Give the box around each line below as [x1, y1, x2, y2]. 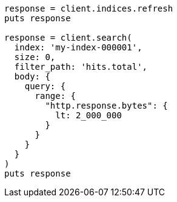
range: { [35, 91, 76, 101]
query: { [24, 81, 66, 91]
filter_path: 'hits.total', [14, 62, 148, 72]
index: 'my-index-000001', [14, 42, 142, 52]
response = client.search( [4, 33, 132, 42]
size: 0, [14, 52, 56, 62]
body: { [14, 72, 50, 81]
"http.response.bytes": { [45, 101, 168, 110]
